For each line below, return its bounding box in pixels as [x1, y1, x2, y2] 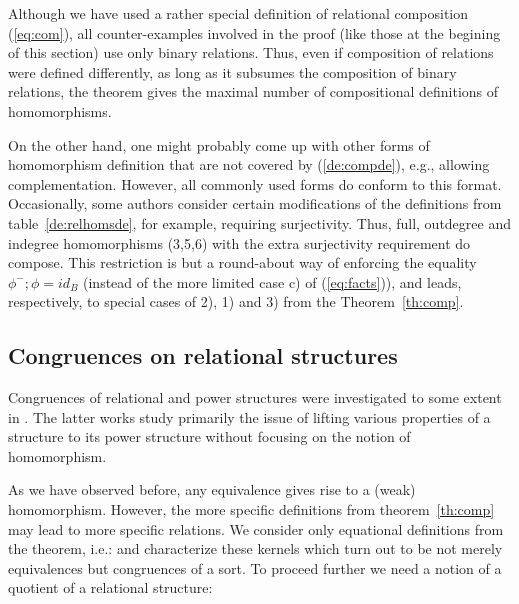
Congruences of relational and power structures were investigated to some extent [8, 387, 502, 408]
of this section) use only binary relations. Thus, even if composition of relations [8, 42, 494, 63]
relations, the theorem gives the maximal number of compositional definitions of [8, 81, 499, 102]
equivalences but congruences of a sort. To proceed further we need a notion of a [8, 557, 502, 578]
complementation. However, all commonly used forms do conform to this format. [8, 173, 502, 194]
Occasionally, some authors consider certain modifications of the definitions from [8, 193, 502, 214]
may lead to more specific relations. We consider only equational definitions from [8, 518, 504, 539]
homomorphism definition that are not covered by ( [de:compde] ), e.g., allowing [8, 154, 490, 175]
